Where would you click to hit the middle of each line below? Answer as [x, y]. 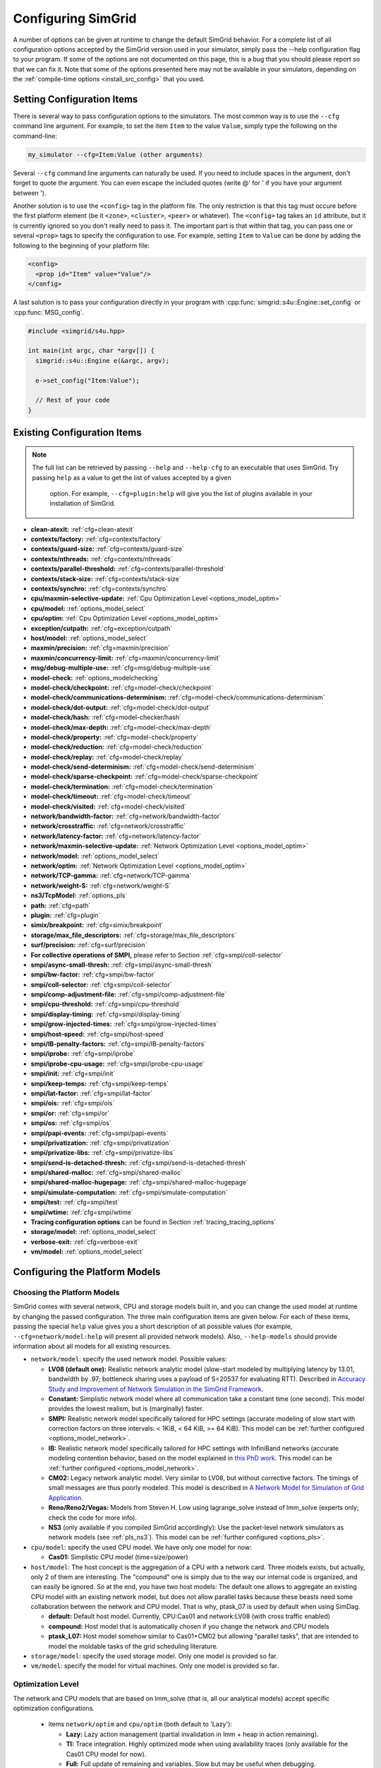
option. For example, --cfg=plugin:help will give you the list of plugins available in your [181, 493]
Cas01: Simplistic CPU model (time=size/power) [118, 1557]
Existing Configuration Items [78, 432]
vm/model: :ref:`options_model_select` [87, 1252]
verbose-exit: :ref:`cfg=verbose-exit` [85, 1242]
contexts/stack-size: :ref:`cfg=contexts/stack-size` [106, 578]
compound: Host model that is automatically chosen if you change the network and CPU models [189, 1626]
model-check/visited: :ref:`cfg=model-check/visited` [109, 806]
